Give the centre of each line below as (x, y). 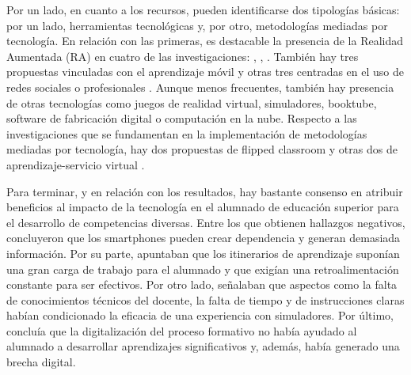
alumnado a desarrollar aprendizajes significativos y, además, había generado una (203, 346)
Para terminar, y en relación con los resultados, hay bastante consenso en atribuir (205, 191)
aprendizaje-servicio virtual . (76, 164)
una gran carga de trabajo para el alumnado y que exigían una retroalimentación (203, 269)
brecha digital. (41, 362)
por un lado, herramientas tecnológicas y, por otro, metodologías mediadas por (197, 25)
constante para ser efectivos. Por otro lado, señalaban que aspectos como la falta (202, 284)
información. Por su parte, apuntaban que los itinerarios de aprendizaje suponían (203, 253)
